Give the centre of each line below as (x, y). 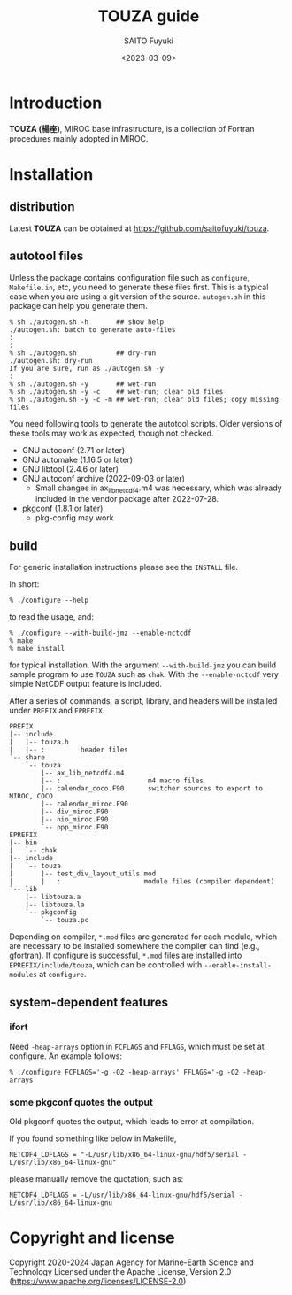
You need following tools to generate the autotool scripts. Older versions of (146, 423)
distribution (42, 207)
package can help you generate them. (78, 305)
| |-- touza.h (39, 742)
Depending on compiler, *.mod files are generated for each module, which (143, 937)
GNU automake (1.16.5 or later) (77, 459)
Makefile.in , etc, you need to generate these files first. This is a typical (139, 287)
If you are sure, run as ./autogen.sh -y (87, 368)
